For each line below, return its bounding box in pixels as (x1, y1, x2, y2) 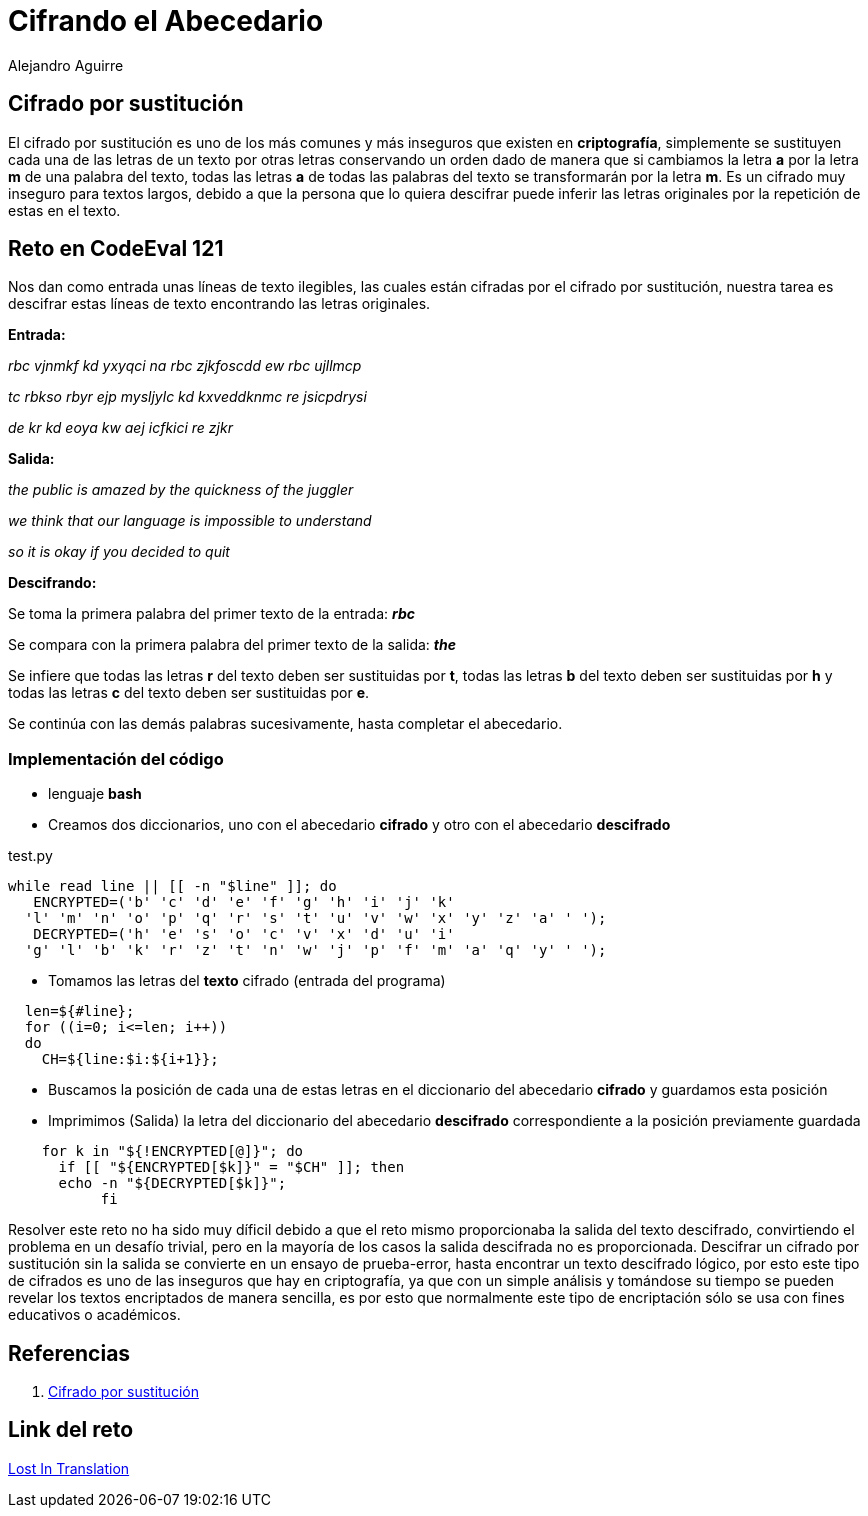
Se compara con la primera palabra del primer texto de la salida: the (8, 636, 457, 654)
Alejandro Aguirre (8, 56, 124, 74)
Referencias (8, 1340, 131, 1366)
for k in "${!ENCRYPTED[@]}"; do (41, 1143, 304, 1160)
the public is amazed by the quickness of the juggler (8, 481, 354, 499)
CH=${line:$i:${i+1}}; (41, 1051, 219, 1068)
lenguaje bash (48, 785, 142, 803)
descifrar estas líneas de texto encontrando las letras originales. (8, 295, 431, 313)
